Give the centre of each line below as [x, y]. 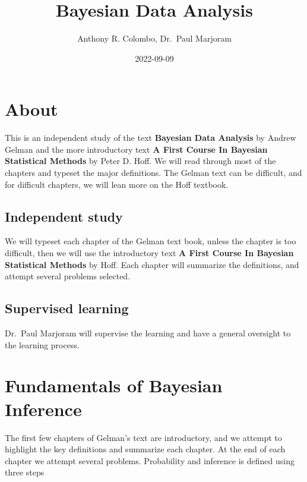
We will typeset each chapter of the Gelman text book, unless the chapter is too [151, 241]
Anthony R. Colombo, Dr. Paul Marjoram [154, 38]
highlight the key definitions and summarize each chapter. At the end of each [145, 449]
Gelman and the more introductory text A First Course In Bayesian [136, 149]
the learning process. [42, 344]
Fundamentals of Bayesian [114, 385]
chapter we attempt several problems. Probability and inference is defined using [150, 460]
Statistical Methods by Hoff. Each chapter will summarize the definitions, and [152, 264]
